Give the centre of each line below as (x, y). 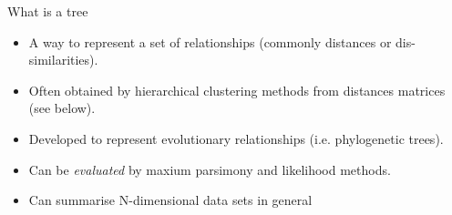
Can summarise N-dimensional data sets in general (170, 200)
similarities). (63, 60)
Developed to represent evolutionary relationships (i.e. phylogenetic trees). (236, 138)
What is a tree (48, 11)
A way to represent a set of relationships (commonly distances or (210, 41)
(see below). (62, 108)
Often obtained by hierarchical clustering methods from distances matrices (237, 90)
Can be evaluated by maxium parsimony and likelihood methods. (210, 169)
